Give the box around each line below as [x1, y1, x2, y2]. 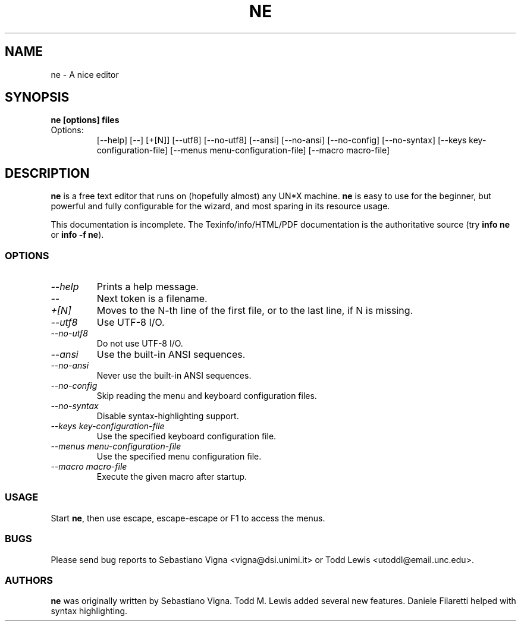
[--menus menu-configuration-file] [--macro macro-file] [170, 145, 390, 156]
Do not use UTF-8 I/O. [96, 338, 183, 349]
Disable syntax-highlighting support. [96, 411, 239, 421]
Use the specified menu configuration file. [96, 451, 262, 462]
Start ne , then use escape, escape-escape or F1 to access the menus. [51, 512, 325, 523]
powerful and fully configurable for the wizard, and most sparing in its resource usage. [51, 201, 390, 212]
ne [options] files [51, 115, 120, 125]
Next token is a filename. [96, 292, 208, 305]
